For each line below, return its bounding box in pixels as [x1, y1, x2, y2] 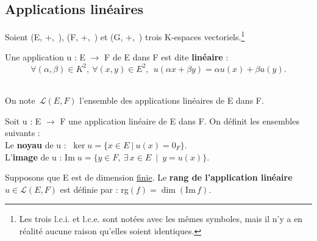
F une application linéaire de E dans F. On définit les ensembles [60, 114, 299, 127]
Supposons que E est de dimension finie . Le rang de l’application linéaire [5, 171, 293, 184]
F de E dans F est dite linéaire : [104, 51, 229, 63]
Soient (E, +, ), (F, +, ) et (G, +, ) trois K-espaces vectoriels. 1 [5, 29, 245, 43]
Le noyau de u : [5, 138, 66, 151]
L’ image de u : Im [5, 150, 75, 163]
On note [5, 94, 35, 107]
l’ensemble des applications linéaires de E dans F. [79, 94, 264, 107]
